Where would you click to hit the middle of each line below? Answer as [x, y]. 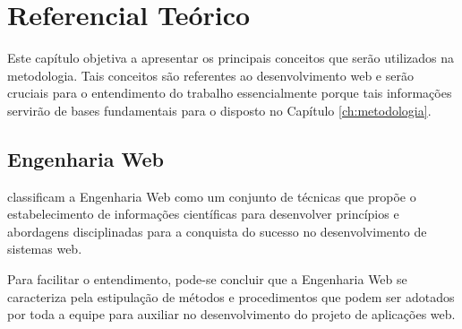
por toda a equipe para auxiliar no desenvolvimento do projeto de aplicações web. [231, 314]
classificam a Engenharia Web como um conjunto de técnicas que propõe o [212, 196]
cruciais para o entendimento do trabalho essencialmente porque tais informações [230, 93]
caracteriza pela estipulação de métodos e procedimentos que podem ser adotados [231, 296]
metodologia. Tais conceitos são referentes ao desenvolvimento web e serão [210, 75]
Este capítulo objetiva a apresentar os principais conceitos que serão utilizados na [231, 58]
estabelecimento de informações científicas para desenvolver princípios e [203, 214]
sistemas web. [45, 249]
